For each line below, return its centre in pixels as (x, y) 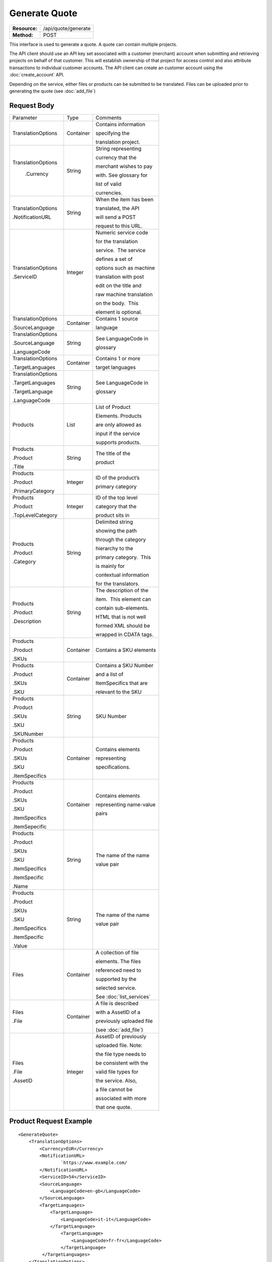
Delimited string (115, 521)
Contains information (121, 124)
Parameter (25, 118)
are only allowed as (119, 425)
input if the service (118, 433)
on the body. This (117, 303)
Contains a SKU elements (126, 650)
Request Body (32, 105)
